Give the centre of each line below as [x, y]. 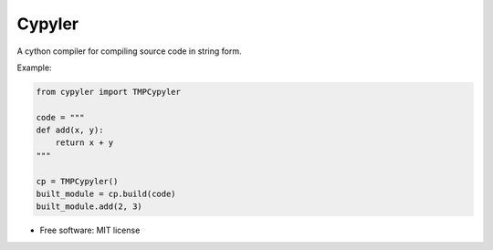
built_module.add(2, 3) [89, 207]
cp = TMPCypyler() [77, 181]
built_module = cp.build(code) [106, 194]
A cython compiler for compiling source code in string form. [129, 51]
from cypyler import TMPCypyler [109, 92]
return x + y [84, 143]
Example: [34, 68]
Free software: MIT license [90, 230]
